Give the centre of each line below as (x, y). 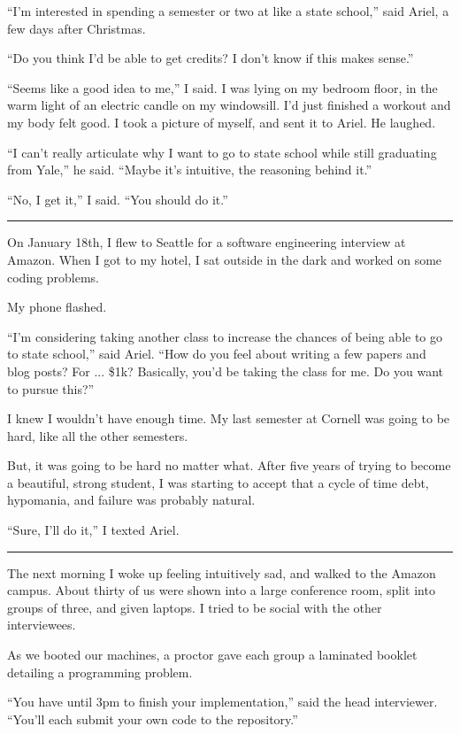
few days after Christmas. (77, 28)
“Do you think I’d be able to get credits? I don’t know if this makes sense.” (211, 58)
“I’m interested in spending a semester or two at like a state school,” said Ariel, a (228, 11)
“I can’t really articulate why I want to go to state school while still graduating (222, 152)
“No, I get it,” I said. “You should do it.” (118, 199)
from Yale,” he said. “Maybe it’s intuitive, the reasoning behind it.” (190, 170)
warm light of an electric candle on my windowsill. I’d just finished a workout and (229, 105)
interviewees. (42, 625)
